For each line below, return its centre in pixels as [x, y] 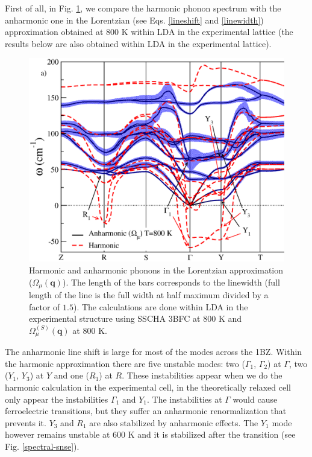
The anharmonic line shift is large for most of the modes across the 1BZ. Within [154, 352]
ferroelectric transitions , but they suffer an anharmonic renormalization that [146, 411]
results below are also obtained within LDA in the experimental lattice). [138, 43]
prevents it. [26, 422]
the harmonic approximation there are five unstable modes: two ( [125, 363]
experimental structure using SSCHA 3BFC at [115, 318]
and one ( [72, 375]
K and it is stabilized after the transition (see [212, 434]
